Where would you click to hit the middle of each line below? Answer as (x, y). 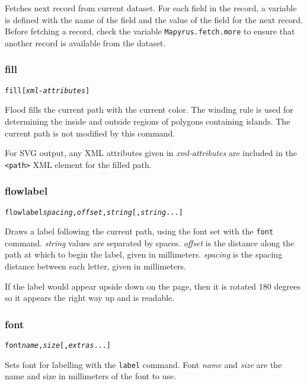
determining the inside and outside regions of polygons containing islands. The (148, 121)
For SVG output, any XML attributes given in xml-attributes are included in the (151, 153)
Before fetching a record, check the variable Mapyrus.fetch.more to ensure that (150, 31)
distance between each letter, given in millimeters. (95, 266)
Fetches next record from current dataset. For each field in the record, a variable (151, 8)
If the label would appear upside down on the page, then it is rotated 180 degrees (153, 286)
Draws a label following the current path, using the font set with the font (139, 231)
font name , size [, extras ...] (58, 346)
